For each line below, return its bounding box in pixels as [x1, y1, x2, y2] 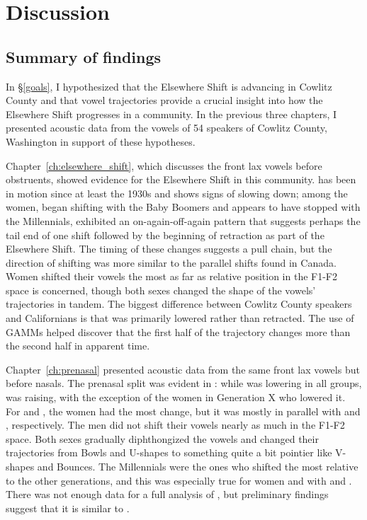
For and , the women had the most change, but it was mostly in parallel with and [6, 403, 361, 418]
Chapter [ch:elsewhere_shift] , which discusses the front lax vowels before [6, 158, 322, 173]
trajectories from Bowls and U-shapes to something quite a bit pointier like [6, 445, 332, 460]
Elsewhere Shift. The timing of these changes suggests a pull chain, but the [6, 241, 332, 256]
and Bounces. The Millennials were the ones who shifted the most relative [37, 459, 358, 474]
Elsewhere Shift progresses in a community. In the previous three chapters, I [6, 106, 337, 121]
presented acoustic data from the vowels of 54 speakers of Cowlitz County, [6, 120, 327, 135]
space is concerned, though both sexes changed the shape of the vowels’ [6, 282, 316, 297]
